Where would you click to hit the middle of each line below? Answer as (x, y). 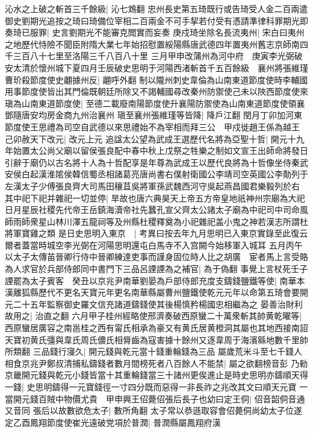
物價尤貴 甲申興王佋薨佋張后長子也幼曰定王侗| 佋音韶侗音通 (184, 398)
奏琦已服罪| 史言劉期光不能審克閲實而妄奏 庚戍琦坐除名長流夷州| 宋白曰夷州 (155, 32)
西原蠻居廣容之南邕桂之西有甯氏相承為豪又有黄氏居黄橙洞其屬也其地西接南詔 (156, 328)
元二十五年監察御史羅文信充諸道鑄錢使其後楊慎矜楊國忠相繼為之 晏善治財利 (154, 304)
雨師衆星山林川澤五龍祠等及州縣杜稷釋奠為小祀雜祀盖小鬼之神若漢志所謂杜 (160, 221)
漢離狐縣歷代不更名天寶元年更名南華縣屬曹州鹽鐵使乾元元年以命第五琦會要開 (156, 292)
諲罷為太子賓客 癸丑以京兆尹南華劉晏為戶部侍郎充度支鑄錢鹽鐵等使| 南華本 (155, 280)
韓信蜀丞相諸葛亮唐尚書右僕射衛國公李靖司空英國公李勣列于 (190, 174)
